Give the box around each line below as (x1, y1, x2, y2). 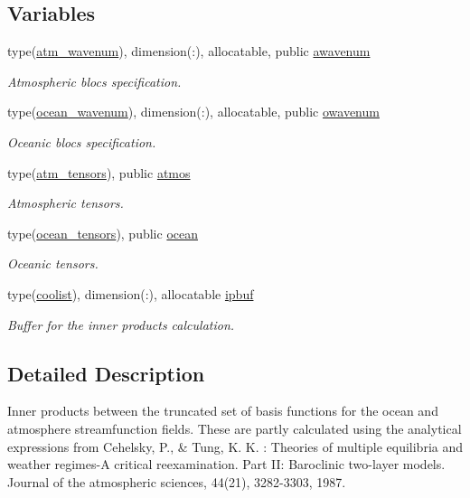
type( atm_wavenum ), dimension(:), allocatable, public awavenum (7, 42, 371, 61)
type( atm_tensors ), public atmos (7, 163, 191, 182)
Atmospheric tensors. (7, 193, 124, 212)
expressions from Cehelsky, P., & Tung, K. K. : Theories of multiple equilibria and (7, 437, 463, 456)
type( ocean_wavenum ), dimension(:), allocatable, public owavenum (7, 102, 380, 121)
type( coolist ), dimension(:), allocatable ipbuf (7, 284, 254, 303)
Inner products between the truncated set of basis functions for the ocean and (7, 401, 438, 420)
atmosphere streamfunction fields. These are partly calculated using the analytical (7, 418, 462, 437)
